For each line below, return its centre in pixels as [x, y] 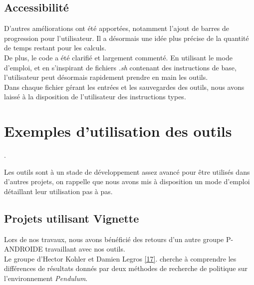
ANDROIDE [23, 249]
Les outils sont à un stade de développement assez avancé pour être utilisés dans [127, 171]
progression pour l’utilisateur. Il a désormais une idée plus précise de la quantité [127, 38]
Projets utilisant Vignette [72, 218]
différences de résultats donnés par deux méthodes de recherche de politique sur [126, 268]
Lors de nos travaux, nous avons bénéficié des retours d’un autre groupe [114, 239]
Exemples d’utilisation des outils [118, 131]
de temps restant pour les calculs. [55, 48]
